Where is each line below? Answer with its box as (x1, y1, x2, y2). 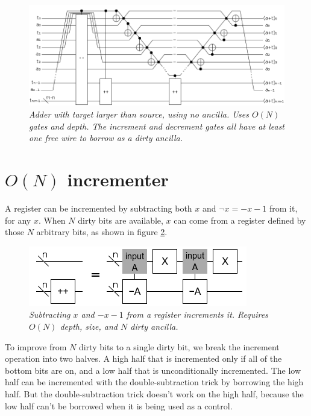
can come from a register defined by (174, 213, 306, 226)
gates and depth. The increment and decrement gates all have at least (29, 119, 285, 132)
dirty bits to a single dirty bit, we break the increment (78, 340, 280, 353)
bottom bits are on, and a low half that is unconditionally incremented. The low (5, 364, 301, 376)
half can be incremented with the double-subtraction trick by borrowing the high (5, 376, 304, 388)
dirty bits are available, (78, 213, 163, 226)
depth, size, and (60, 320, 118, 332)
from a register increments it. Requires (126, 308, 268, 321)
